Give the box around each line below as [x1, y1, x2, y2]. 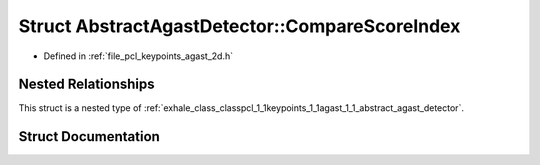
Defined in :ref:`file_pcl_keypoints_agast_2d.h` [43, 50, 234, 62]
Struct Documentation [18, 128, 160, 145]
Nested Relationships [18, 76, 155, 93]
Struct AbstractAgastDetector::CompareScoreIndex [18, 15, 461, 37]
